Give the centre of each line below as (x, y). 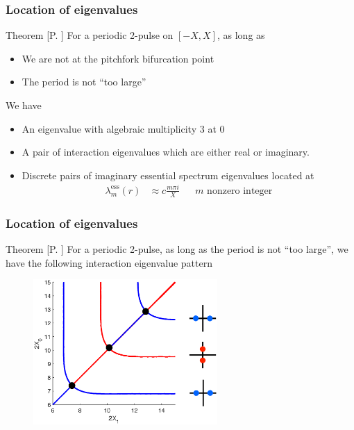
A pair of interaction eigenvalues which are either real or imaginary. (166, 152)
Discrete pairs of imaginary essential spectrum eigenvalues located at (168, 175)
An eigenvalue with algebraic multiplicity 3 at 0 (123, 128)
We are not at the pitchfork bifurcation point (118, 58)
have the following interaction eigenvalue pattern (109, 262)
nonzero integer (240, 191)
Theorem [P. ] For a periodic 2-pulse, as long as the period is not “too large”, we (177, 248)
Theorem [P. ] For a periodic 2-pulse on (90, 35)
